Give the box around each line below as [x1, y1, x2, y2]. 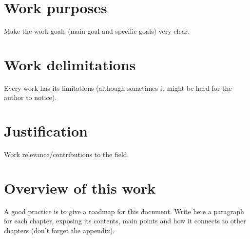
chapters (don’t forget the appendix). [4, 225, 115, 236]
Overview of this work [4, 178, 156, 198]
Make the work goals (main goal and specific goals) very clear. [4, 26, 190, 36]
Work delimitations [4, 54, 136, 74]
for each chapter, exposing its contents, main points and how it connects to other [4, 216, 246, 226]
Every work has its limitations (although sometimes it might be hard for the [4, 82, 232, 93]
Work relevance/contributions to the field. [4, 149, 129, 159]
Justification [4, 121, 88, 141]
